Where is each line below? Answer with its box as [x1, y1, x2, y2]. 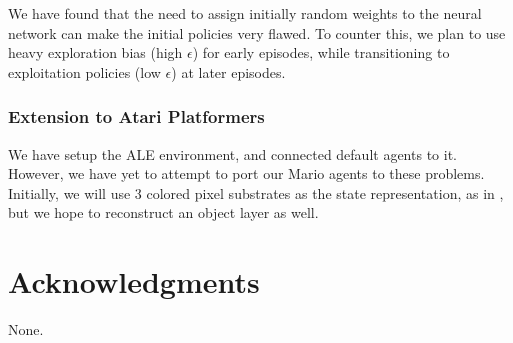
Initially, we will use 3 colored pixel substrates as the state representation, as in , [8, 182, 504, 203]
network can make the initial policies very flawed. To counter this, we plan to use [8, 22, 506, 43]
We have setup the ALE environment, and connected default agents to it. [8, 143, 457, 164]
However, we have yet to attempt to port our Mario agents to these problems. [8, 163, 485, 184]
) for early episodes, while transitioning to [192, 42, 450, 63]
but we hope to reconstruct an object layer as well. [8, 202, 319, 223]
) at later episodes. [171, 61, 286, 82]
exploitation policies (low [8, 61, 161, 82]
